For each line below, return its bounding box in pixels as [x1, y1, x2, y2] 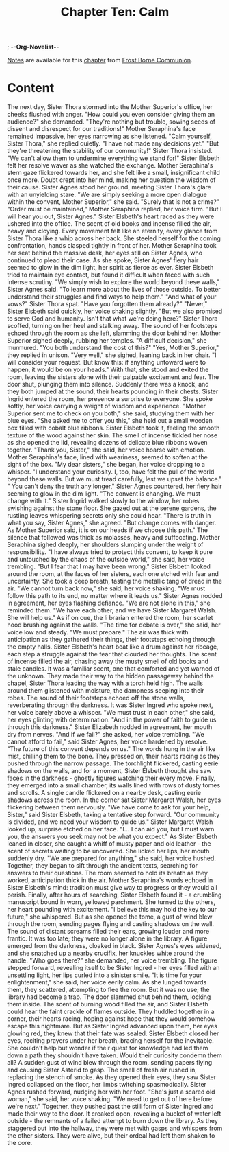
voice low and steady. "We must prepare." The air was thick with [7, 628, 189, 636]
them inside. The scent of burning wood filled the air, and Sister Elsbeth [7, 1000, 208, 1009]
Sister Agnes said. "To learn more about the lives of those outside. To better [7, 286, 221, 294]
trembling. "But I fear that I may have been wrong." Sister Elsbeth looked [7, 562, 211, 571]
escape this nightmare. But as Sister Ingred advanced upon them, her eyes [7, 1022, 217, 1030]
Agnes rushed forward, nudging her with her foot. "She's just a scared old [7, 1087, 215, 1096]
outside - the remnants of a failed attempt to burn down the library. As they [7, 1117, 218, 1125]
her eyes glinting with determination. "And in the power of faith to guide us [7, 715, 217, 724]
